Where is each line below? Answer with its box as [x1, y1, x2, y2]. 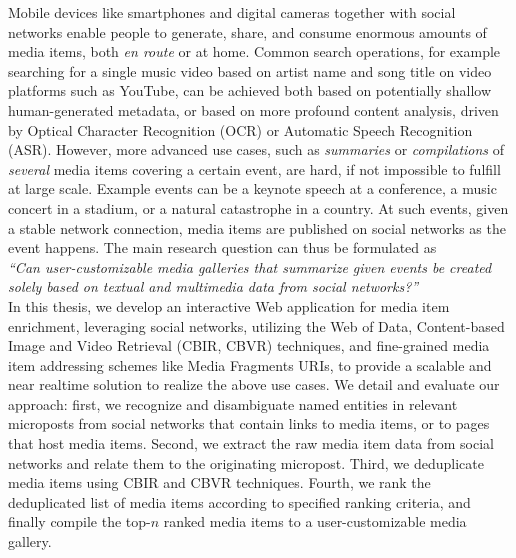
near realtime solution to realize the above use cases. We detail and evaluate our [8, 374, 500, 395]
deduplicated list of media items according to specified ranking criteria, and [8, 491, 471, 512]
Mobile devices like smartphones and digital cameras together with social [8, 2, 456, 22]
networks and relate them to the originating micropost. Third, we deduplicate [8, 452, 484, 473]
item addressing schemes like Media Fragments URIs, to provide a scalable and [8, 354, 492, 375]
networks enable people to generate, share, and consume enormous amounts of [8, 21, 487, 42]
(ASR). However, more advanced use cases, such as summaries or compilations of [8, 139, 505, 160]
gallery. [8, 531, 52, 552]
